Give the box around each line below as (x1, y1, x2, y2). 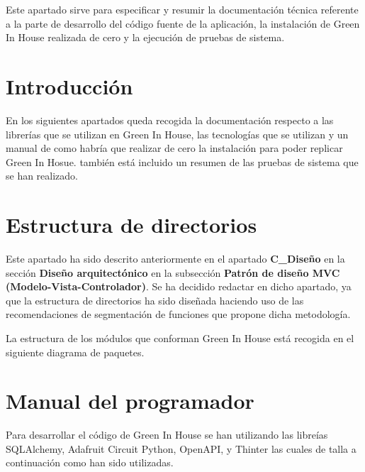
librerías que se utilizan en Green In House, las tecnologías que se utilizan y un (6, 126, 349, 141)
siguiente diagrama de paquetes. (6, 344, 145, 359)
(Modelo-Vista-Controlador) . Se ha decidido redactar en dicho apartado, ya (6, 279, 352, 294)
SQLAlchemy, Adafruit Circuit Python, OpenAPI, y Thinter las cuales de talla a (6, 441, 356, 456)
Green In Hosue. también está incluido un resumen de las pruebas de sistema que (6, 154, 359, 169)
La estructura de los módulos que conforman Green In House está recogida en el (6, 330, 354, 345)
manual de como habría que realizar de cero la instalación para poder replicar (6, 141, 343, 155)
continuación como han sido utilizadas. (6, 455, 174, 470)
